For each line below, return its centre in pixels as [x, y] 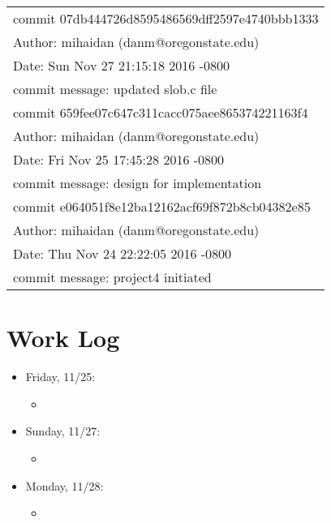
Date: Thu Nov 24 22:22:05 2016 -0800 [123, 253]
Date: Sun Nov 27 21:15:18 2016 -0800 [121, 65]
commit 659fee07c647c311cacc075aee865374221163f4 [161, 112]
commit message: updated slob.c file [115, 89]
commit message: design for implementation [138, 183]
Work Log [63, 338]
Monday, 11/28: [64, 485]
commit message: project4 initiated [112, 277]
